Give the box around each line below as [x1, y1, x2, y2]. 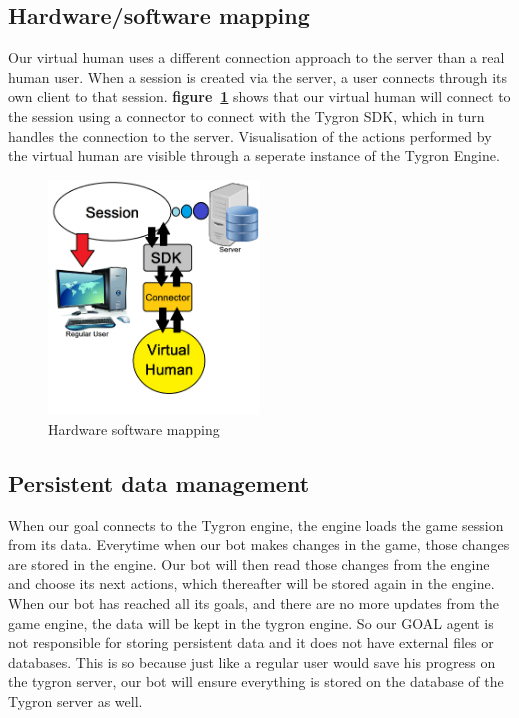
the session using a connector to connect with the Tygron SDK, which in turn [8, 105, 485, 126]
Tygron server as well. [8, 690, 143, 711]
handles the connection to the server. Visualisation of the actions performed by [8, 125, 492, 146]
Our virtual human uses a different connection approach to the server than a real [8, 47, 505, 68]
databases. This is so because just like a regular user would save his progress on [8, 651, 496, 672]
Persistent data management [8, 467, 310, 498]
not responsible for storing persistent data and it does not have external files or [8, 632, 494, 653]
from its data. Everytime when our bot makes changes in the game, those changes [8, 534, 510, 555]
